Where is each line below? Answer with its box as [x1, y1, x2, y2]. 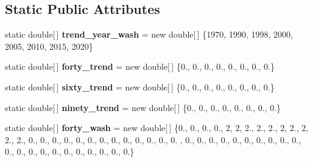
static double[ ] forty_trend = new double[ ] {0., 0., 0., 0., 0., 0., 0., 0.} [5, 60, 275, 73]
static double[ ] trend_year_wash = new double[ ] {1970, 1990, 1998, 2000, [5, 28, 293, 41]
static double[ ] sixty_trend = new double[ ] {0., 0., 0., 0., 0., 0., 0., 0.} [5, 80, 275, 93]
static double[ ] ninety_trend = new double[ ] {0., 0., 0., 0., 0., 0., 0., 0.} [5, 101, 281, 113]
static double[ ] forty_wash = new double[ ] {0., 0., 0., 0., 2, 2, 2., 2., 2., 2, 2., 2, [5, 121, 309, 134]
